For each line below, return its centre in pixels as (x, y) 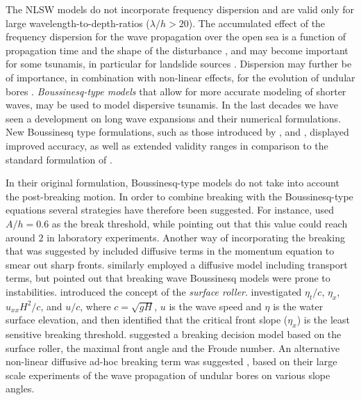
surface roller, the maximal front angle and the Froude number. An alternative (173, 347)
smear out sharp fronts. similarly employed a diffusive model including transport (177, 264)
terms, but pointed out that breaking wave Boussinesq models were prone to (168, 278)
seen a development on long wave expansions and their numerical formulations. (174, 118)
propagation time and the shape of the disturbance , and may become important (177, 50)
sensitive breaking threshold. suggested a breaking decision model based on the (174, 334)
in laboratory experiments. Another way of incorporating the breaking (196, 237)
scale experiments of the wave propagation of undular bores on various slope (168, 375)
